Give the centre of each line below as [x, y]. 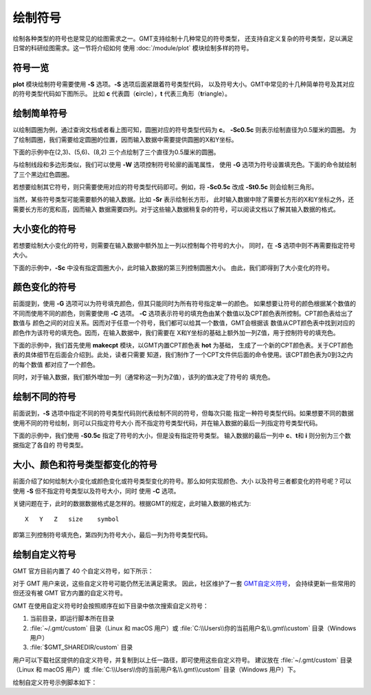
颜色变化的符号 [44, 287]
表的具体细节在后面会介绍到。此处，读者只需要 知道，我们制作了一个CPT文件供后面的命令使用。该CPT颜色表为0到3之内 [183, 355]
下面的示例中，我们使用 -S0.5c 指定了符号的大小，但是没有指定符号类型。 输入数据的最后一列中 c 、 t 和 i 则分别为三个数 [182, 435]
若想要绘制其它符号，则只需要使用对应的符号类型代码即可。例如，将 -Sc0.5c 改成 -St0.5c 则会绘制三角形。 [165, 187]
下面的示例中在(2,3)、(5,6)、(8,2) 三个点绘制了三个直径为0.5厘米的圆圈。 [116, 152]
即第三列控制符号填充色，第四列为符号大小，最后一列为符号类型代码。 [112, 535]
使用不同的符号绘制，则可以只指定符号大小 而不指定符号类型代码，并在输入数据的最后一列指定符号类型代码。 [167, 423]
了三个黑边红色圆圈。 [43, 174]
